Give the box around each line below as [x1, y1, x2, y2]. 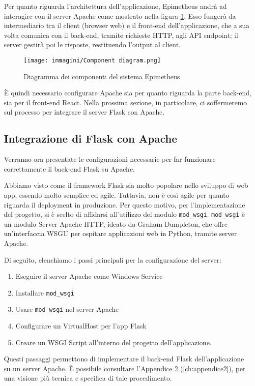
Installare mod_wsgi [15, 287, 75, 297]
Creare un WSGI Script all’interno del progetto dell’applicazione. [15, 337, 212, 347]
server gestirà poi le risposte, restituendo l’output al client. [4, 39, 181, 50]
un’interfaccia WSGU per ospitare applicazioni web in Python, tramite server [4, 228, 237, 238]
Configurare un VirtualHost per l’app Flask [15, 321, 146, 331]
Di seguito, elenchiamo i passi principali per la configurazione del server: [4, 254, 222, 265]
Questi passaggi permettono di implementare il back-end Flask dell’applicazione [4, 354, 244, 364]
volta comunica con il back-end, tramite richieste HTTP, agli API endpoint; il [4, 30, 238, 40]
